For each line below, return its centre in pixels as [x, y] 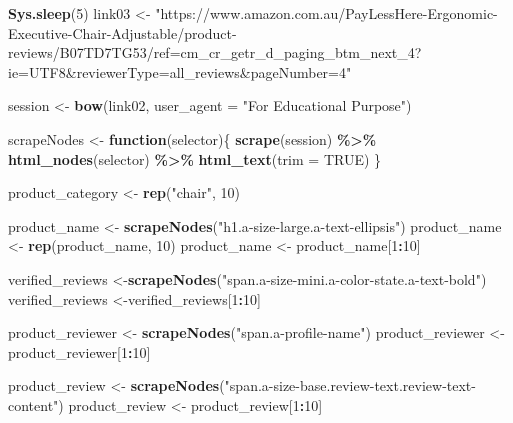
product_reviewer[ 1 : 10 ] [79, 351]
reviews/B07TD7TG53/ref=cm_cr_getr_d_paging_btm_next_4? [215, 52]
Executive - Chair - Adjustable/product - [122, 32]
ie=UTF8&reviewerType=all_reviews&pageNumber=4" [180, 71]
